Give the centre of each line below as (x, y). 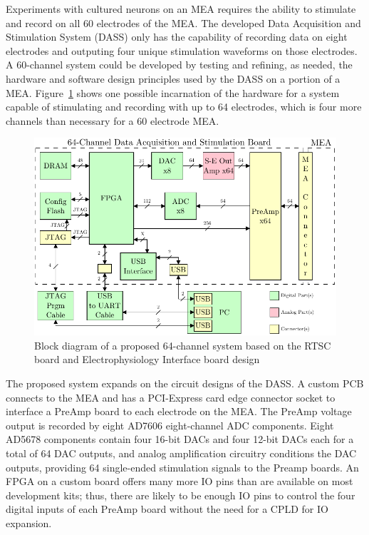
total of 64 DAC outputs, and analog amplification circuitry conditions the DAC (181, 453)
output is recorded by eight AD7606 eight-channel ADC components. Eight (170, 425)
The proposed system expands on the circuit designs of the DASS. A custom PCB (185, 383)
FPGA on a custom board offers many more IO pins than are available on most (180, 481)
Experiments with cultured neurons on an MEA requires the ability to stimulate (181, 9)
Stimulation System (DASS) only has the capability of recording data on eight (177, 37)
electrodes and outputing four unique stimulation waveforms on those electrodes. (182, 50)
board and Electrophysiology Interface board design (147, 359)
